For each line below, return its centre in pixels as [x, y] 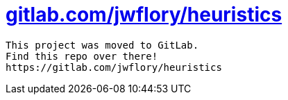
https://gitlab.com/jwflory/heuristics [114, 67]
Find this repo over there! [82, 56]
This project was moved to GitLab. [102, 45]
